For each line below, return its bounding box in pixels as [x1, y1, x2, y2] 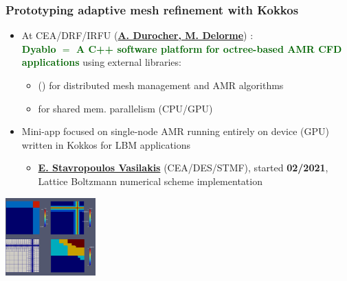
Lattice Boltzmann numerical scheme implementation [38, 173, 262, 188]
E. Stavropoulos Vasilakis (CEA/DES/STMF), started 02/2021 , [38, 160, 328, 175]
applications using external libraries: [21, 55, 181, 69]
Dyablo [21, 41, 56, 56]
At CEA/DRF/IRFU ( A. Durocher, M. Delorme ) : [21, 28, 254, 42]
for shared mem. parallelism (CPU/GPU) [38, 101, 213, 115]
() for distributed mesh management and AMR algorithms [38, 78, 284, 92]
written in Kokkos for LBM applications [21, 137, 191, 151]
